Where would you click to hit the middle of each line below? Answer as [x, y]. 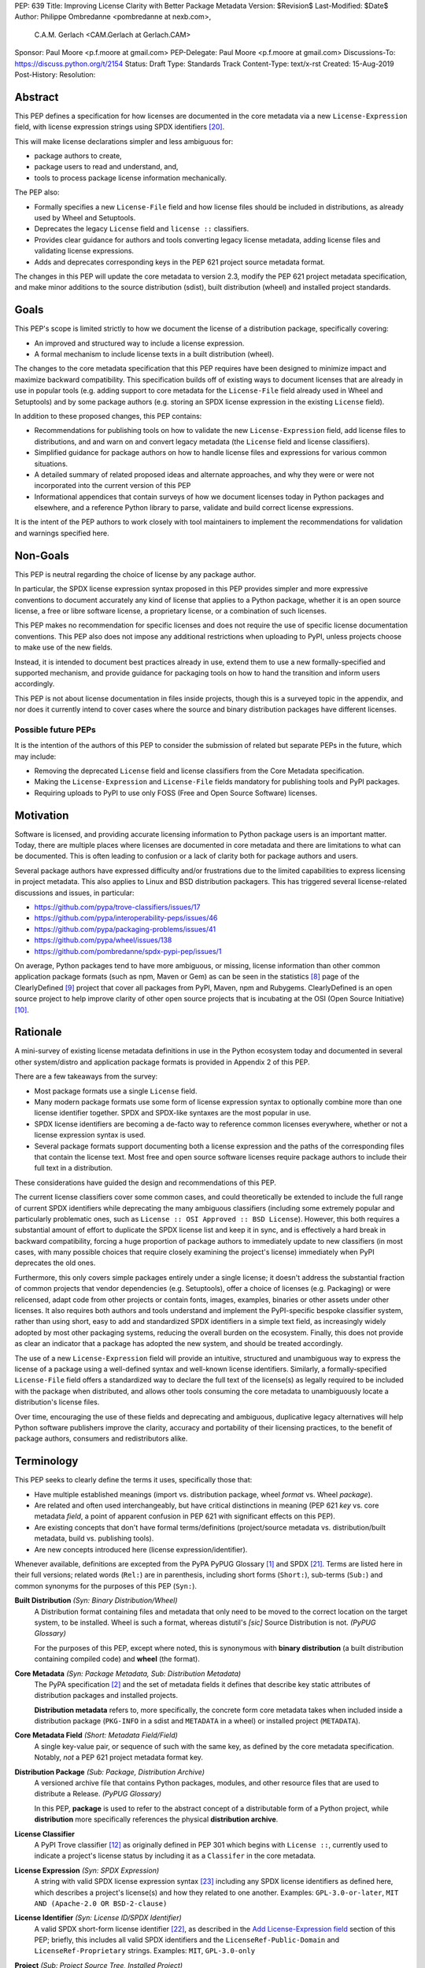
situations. [51, 464]
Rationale [38, 1032]
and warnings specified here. [62, 533]
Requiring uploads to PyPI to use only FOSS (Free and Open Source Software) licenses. [176, 793]
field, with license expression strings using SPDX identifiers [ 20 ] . [120, 127]
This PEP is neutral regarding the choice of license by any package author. [135, 574]
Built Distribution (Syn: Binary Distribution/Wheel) [96, 1600]
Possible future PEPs [55, 730]
